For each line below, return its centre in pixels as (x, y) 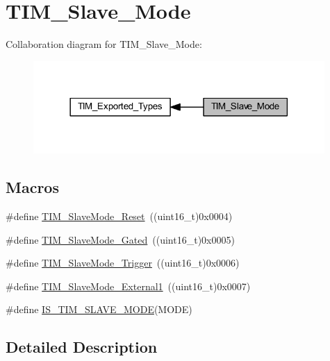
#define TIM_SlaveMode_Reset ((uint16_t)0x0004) (119, 216)
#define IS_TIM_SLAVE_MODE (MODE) (99, 309)
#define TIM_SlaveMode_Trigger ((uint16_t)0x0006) (123, 263)
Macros (32, 187)
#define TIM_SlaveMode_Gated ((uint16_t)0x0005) (120, 239)
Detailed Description (82, 347)
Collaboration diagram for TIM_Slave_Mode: (104, 44)
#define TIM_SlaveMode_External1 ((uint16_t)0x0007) (128, 286)
